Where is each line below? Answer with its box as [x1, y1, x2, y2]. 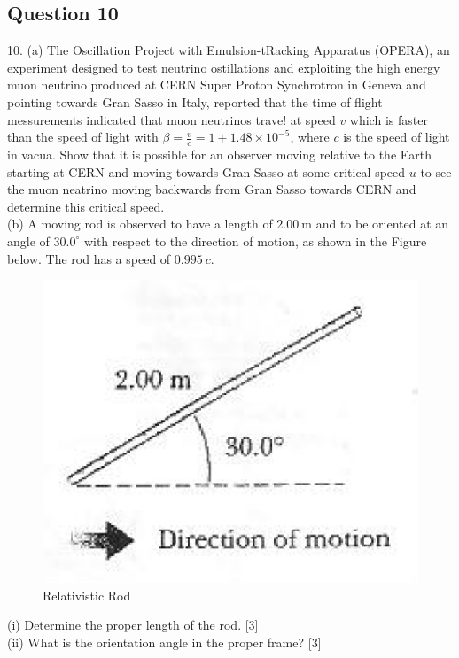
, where [290, 128, 330, 146]
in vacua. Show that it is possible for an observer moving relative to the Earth [7, 145, 432, 163]
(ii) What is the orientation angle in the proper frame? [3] [7, 632, 322, 651]
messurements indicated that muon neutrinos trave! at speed [7, 110, 336, 128]
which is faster [349, 110, 428, 128]
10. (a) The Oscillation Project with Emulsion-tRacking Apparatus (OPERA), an [7, 41, 450, 59]
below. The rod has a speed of [7, 249, 171, 267]
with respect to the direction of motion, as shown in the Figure [83, 231, 427, 250]
